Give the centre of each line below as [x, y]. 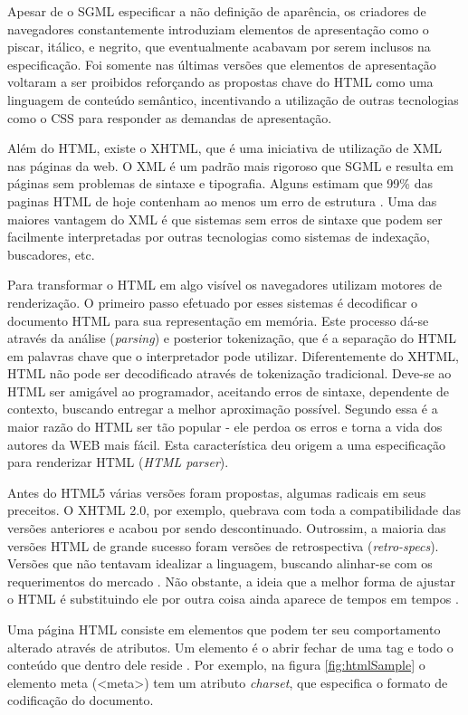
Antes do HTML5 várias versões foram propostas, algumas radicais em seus [217, 492]
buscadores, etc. [51, 254]
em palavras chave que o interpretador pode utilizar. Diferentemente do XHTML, [233, 355]
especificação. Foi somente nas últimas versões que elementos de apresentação [222, 64]
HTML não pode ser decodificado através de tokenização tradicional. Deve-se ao [229, 373]
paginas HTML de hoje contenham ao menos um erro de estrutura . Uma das [222, 200]
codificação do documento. [81, 700]
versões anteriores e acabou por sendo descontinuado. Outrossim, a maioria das [227, 528]
